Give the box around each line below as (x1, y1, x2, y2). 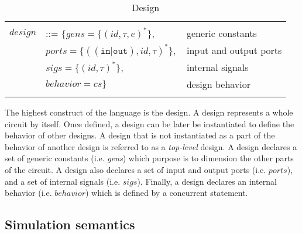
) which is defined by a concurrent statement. (85, 186, 248, 199)
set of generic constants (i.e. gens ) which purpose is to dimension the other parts (5, 152, 294, 164)
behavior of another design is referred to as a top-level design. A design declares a (5, 140, 297, 152)
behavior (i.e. (5, 186, 52, 199)
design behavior (186, 77, 251, 91)
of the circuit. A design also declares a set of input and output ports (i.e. (5, 163, 266, 175)
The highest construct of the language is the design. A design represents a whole (5, 106, 293, 118)
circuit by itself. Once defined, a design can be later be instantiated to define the (5, 117, 294, 130)
